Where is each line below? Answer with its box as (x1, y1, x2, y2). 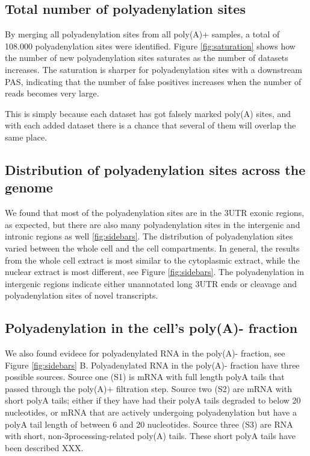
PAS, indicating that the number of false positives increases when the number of (5, 75, 302, 87)
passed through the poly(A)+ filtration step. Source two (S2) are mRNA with (5, 382, 292, 394)
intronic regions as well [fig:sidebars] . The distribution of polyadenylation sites (5, 230, 293, 242)
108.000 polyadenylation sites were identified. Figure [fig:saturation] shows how (5, 39, 296, 52)
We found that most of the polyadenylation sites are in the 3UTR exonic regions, (5, 206, 305, 219)
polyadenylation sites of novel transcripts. (5, 289, 158, 302)
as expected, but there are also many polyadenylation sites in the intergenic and (5, 218, 300, 230)
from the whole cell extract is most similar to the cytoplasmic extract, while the (5, 253, 300, 266)
